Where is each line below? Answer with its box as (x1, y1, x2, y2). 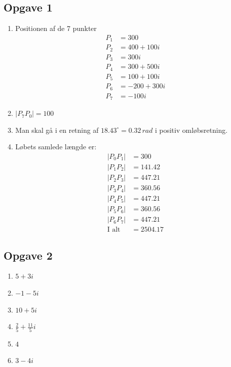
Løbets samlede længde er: (15, 141, 96, 152)
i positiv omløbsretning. (154, 124, 227, 135)
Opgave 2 (3, 247, 52, 263)
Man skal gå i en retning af (15, 124, 98, 135)
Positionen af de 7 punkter (15, 23, 97, 33)
